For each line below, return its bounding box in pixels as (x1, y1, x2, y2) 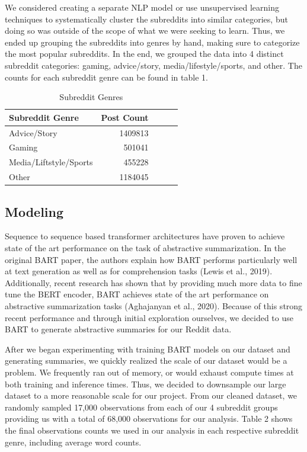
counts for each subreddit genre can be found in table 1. (5, 70, 208, 83)
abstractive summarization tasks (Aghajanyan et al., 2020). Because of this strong (5, 299, 303, 312)
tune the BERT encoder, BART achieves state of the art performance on (5, 288, 269, 300)
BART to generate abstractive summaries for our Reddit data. (5, 323, 232, 335)
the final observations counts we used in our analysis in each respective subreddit (5, 424, 299, 436)
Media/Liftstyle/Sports (9, 156, 93, 168)
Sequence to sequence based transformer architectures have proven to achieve (5, 230, 285, 242)
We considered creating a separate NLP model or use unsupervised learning (5, 1, 280, 13)
